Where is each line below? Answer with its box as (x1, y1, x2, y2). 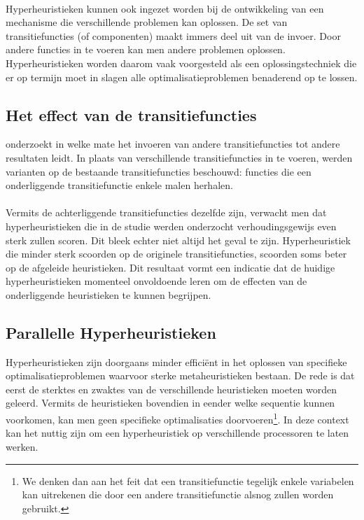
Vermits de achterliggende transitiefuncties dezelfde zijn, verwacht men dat (6, 205, 327, 220)
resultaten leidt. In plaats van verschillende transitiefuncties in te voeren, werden (6, 150, 353, 164)
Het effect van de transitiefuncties (6, 104, 257, 125)
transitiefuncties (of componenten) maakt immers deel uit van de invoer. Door (6, 28, 341, 43)
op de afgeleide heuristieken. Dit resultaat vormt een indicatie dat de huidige (6, 260, 335, 274)
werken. (6, 439, 38, 454)
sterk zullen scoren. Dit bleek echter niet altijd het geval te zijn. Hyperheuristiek (6, 232, 351, 247)
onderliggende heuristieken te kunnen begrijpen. (6, 287, 211, 302)
